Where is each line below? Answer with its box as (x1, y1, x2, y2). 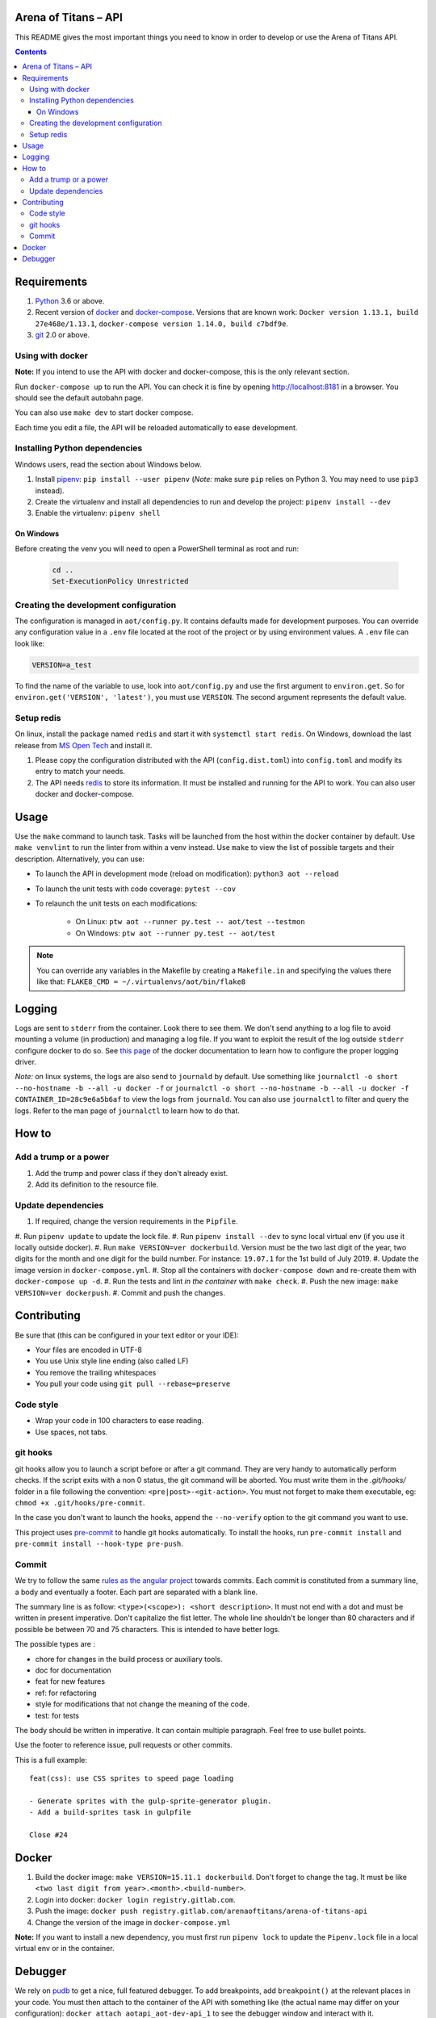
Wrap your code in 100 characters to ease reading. (35, 1416, 204, 1426)
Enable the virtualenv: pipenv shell (35, 509, 161, 518)
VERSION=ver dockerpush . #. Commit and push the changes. (15, 1287, 225, 1297)
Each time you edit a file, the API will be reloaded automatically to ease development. (15, 422, 298, 432)
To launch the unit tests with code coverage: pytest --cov (35, 884, 237, 894)
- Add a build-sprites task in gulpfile (29, 1808, 191, 1817)
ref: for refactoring (35, 1688, 97, 1698)
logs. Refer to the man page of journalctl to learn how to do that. (15, 1106, 240, 1116)
